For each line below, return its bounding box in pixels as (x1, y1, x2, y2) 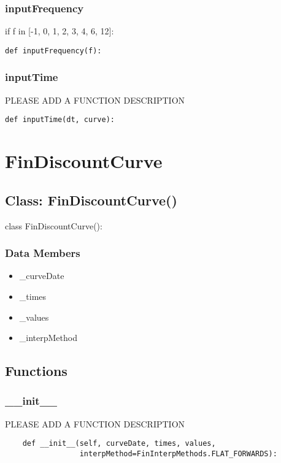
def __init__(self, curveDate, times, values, (22, 439, 216, 448)
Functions (5, 361, 67, 380)
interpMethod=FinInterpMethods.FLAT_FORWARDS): (79, 449, 277, 458)
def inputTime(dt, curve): (5, 115, 115, 124)
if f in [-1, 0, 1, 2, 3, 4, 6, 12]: (5, 25, 114, 37)
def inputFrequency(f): (5, 46, 102, 55)
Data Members (5, 245, 80, 261)
